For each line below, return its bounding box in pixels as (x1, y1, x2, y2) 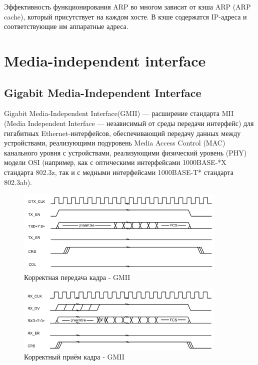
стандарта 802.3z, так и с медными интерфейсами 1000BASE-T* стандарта (4, 166, 233, 177)
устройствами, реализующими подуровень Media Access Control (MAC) (4, 137, 225, 148)
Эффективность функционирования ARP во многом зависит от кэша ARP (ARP (4, 1, 251, 11)
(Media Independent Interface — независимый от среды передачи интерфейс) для (4, 117, 254, 128)
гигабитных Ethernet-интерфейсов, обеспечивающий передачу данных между (4, 127, 241, 138)
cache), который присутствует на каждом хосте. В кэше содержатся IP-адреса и (4, 11, 247, 21)
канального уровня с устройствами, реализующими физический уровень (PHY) (4, 147, 247, 157)
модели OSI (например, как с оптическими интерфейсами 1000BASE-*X (4, 157, 226, 167)
